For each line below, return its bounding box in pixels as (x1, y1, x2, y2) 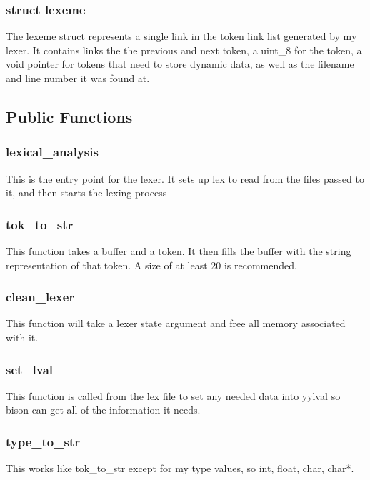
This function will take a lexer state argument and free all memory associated (6, 316, 346, 331)
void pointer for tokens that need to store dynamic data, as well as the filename (6, 56, 354, 71)
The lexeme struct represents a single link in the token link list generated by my (6, 29, 357, 44)
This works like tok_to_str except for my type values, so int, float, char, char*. (6, 461, 354, 476)
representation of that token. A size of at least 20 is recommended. (6, 257, 297, 272)
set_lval (6, 360, 54, 378)
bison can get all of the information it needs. (6, 402, 201, 417)
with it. (6, 330, 39, 344)
